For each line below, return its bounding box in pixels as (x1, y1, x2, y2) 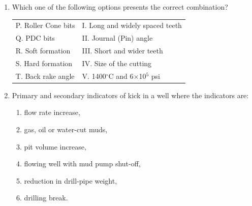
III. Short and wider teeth (82, 45, 163, 56)
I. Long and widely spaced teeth (82, 20, 182, 31)
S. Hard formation (15, 57, 73, 68)
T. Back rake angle (15, 70, 75, 81)
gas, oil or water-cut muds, (24, 124, 108, 134)
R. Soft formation (15, 45, 71, 56)
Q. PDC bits (15, 33, 55, 43)
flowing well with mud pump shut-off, (24, 158, 141, 169)
